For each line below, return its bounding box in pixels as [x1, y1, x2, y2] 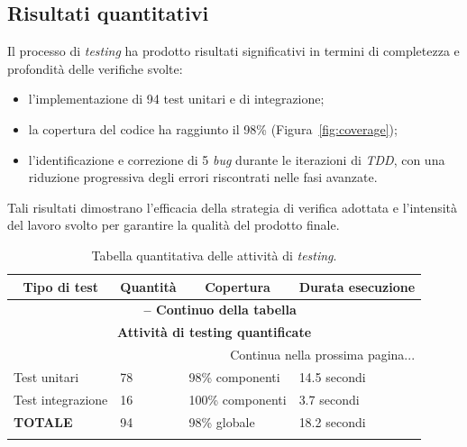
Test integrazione [14, 389, 108, 408]
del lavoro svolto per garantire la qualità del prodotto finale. [7, 215, 340, 234]
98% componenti [188, 367, 280, 386]
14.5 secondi [298, 367, 366, 386]
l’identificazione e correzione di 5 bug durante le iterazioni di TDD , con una [28, 150, 445, 169]
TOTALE [14, 412, 73, 431]
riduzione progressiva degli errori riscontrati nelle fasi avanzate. [28, 168, 378, 187]
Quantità [120, 277, 177, 296]
